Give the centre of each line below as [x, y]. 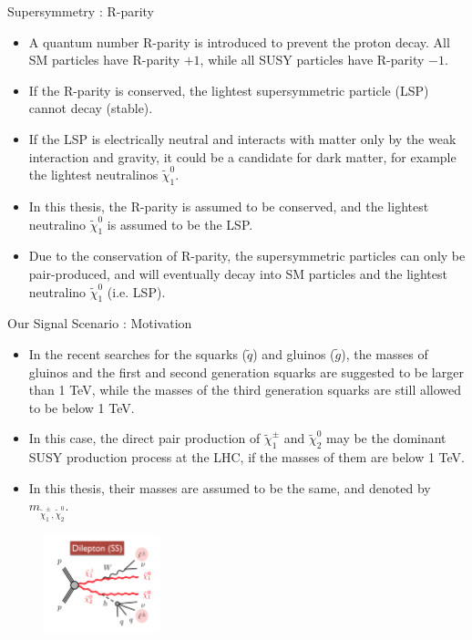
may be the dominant [386, 438]
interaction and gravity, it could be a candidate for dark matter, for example [242, 156]
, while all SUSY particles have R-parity [312, 60]
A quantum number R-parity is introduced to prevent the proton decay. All [239, 41]
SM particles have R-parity [104, 60]
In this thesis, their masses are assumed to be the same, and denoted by [230, 487]
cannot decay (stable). [91, 108]
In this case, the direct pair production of [144, 438]
